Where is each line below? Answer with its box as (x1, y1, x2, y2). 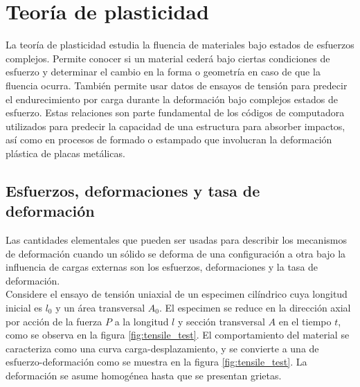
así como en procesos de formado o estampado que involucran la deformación (6, 132, 332, 147)
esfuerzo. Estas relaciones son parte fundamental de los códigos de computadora (6, 105, 345, 120)
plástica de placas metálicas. (6, 145, 125, 160)
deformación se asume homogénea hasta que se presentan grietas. (6, 368, 282, 382)
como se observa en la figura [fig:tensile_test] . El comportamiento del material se (6, 327, 350, 342)
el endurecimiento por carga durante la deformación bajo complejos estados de (6, 91, 338, 106)
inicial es (6, 300, 42, 315)
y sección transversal (177, 314, 265, 328)
